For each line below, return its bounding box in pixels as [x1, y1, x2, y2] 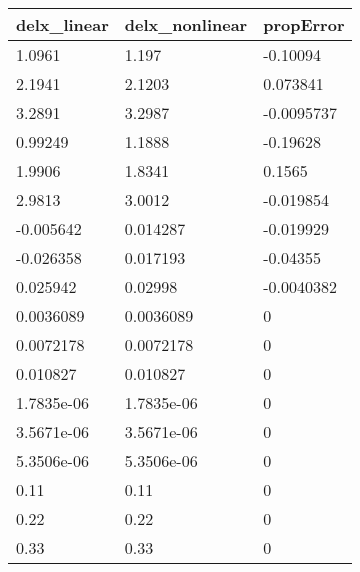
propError [263, 13, 345, 36]
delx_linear [16, 13, 109, 36]
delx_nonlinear [124, 13, 248, 36]
